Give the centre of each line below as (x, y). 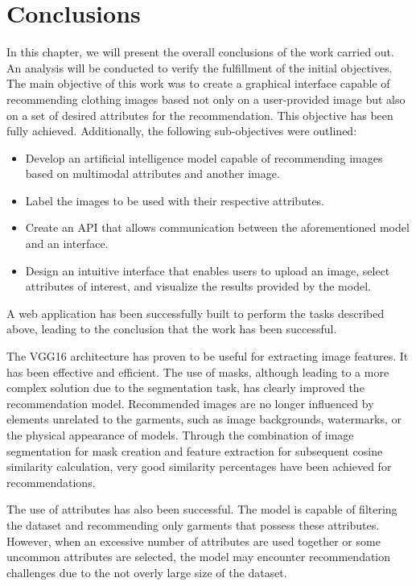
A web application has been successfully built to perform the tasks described (196, 313)
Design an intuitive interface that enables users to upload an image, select (208, 270)
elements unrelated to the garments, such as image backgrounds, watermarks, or (204, 419)
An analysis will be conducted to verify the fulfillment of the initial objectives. (200, 67)
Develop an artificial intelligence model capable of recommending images (204, 157)
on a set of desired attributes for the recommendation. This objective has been (200, 115)
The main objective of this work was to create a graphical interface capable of (198, 83)
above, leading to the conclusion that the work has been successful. (172, 329)
